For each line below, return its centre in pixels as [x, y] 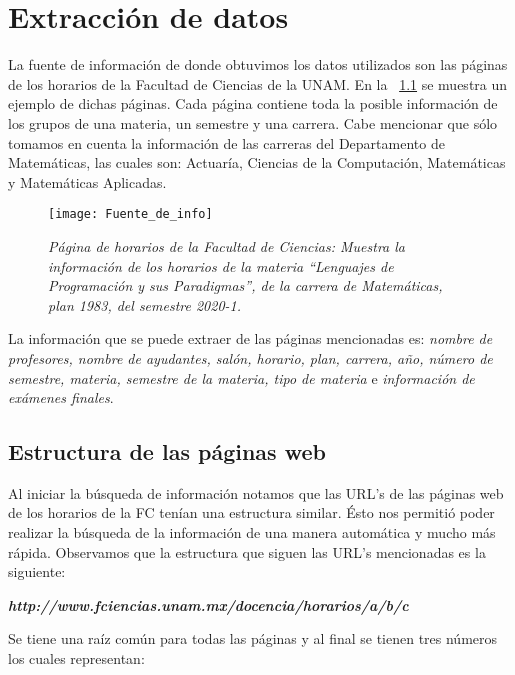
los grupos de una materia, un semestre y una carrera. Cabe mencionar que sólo [253, 122]
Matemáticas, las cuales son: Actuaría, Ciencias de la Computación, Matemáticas [257, 162]
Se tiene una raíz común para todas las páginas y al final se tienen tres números [253, 638]
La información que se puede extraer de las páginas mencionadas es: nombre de [250, 338]
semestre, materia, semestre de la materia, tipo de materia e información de [241, 377]
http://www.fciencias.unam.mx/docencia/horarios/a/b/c [208, 604]
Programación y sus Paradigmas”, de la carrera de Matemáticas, [245, 285]
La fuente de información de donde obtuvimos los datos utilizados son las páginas [258, 64]
